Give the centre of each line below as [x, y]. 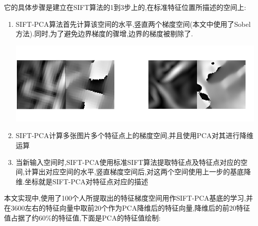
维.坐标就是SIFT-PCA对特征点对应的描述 [82, 181]
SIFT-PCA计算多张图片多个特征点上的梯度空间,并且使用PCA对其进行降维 [134, 135]
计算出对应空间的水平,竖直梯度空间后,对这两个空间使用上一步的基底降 [138, 172]
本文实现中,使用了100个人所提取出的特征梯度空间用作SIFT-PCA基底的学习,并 [129, 198]
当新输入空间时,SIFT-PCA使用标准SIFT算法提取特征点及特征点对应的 [128, 162]
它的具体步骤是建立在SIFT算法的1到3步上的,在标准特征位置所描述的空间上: [125, 7]
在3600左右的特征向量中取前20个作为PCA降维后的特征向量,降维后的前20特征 [127, 207]
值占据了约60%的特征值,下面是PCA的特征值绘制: [82, 217]
